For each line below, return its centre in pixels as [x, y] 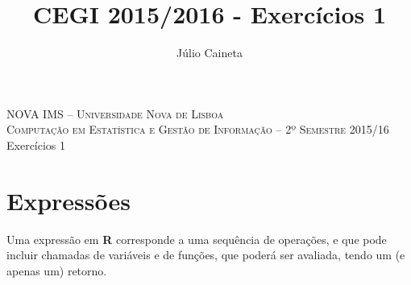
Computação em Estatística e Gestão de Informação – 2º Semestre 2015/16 [198, 129]
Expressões [68, 200]
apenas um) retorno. [57, 270]
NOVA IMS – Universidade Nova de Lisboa [115, 113]
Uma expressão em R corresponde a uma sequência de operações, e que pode [197, 239]
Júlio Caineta [210, 53]
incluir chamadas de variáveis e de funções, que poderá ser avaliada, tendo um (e [206, 255]
